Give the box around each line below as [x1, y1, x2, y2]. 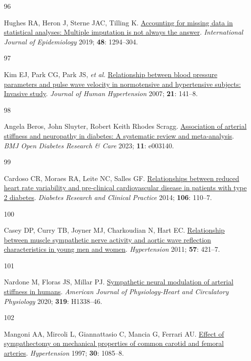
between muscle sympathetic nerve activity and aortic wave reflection [4, 234, 211, 244]
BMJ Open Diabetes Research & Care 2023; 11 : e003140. [4, 140, 174, 150]
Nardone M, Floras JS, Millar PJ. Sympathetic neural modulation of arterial [4, 277, 233, 287]
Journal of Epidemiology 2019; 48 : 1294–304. [4, 36, 138, 46]
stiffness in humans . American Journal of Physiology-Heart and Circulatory [4, 286, 229, 297]
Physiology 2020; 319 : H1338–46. [4, 296, 103, 306]
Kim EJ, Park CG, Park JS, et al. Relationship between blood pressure [4, 69, 217, 79]
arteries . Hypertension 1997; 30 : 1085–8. [4, 348, 124, 358]
